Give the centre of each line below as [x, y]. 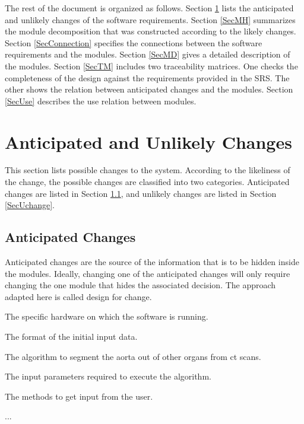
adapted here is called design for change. [78, 296]
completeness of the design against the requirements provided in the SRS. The [147, 77]
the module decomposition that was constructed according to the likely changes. [151, 31]
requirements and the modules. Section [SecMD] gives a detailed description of [148, 54]
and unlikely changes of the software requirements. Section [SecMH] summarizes [150, 19]
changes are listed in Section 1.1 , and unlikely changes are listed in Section [141, 193]
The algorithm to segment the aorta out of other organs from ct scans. [133, 356]
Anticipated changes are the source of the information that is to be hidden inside [152, 262]
